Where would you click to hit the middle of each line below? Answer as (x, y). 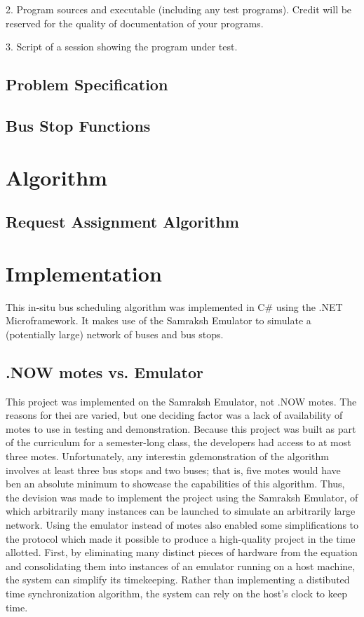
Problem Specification (87, 84)
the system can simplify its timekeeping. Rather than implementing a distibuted (178, 580)
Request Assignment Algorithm (122, 222)
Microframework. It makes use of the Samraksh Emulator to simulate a (159, 320)
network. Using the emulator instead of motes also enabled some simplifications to (182, 524)
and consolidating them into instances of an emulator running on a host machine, (181, 566)
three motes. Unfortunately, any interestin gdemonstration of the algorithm (167, 456)
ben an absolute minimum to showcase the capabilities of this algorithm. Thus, (175, 484)
